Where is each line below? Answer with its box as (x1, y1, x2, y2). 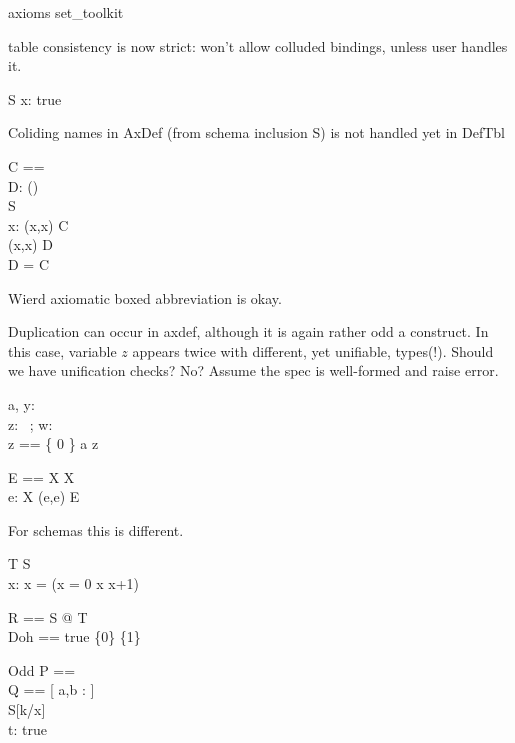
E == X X (8, 466, 75, 487)
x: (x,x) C (8, 214, 69, 235)
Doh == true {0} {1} (8, 626, 141, 647)
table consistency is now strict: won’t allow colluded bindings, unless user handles (8, 35, 508, 56)
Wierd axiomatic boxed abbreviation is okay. (8, 287, 282, 308)
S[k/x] (8, 699, 46, 720)
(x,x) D (8, 234, 53, 255)
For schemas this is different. (8, 519, 184, 540)
